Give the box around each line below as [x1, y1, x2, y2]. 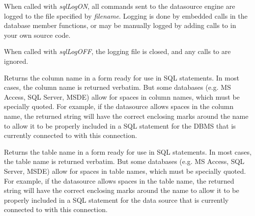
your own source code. [4, 29, 71, 40]
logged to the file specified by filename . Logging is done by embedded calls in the [4, 10, 248, 21]
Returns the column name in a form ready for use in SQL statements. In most [4, 72, 239, 82]
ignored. [4, 55, 28, 66]
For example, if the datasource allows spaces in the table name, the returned [4, 175, 234, 186]
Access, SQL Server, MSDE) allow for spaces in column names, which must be [4, 91, 240, 102]
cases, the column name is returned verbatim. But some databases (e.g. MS [4, 82, 231, 92]
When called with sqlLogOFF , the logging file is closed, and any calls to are [4, 46, 231, 56]
